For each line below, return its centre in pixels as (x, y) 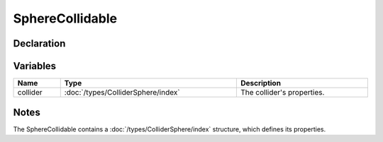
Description (261, 83)
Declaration (39, 43)
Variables (35, 66)
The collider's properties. (282, 93)
